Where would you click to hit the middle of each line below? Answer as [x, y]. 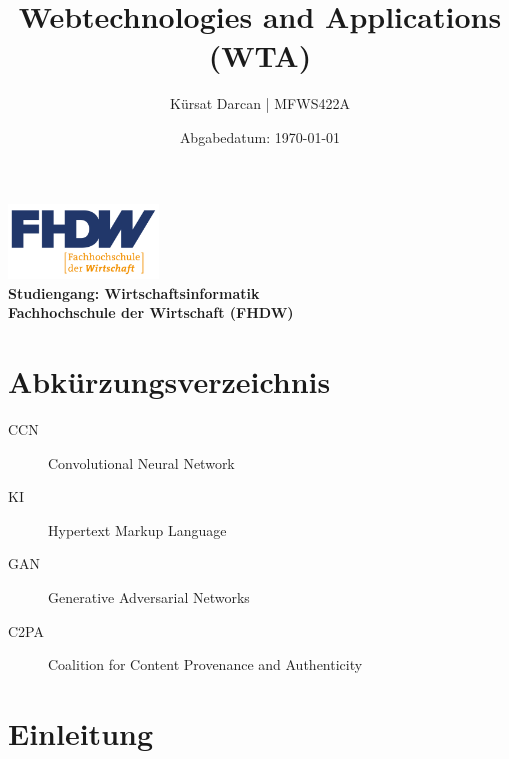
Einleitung [81, 732]
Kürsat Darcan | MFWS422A [260, 103]
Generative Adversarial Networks [149, 596]
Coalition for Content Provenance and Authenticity [205, 664]
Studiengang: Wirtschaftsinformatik [134, 292]
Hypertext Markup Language [137, 529]
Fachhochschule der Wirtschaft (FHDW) [151, 312]
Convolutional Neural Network [141, 462]
